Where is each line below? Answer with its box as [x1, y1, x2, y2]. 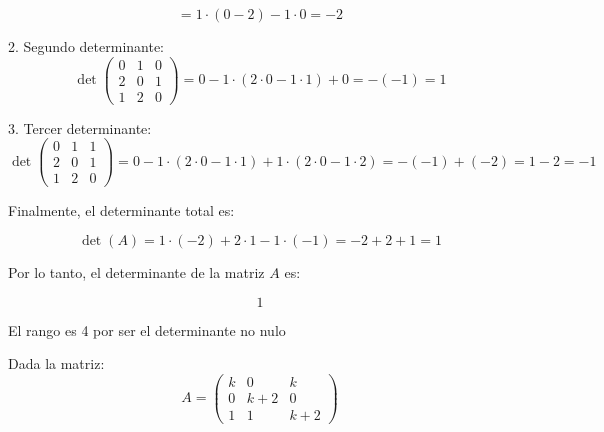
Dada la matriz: [8, 353, 105, 374]
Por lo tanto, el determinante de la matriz [8, 262, 265, 283]
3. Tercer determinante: [8, 117, 152, 138]
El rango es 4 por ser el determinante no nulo [8, 319, 286, 340]
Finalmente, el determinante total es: [8, 199, 235, 220]
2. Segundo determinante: [8, 36, 165, 56]
